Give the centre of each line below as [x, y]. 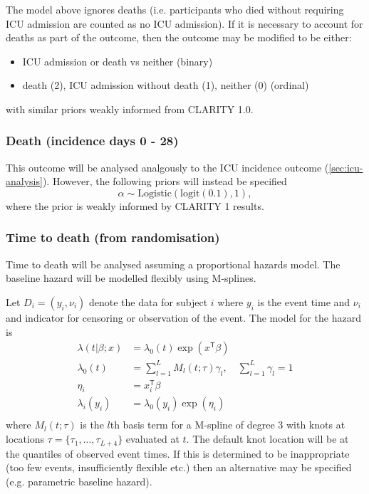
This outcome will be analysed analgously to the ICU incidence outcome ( [167, 167]
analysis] [24, 181]
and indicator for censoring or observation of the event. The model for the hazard [183, 317]
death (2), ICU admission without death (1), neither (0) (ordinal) [166, 85]
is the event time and [304, 301]
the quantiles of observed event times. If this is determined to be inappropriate [178, 453]
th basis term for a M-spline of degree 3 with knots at [228, 425]
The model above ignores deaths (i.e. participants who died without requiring [175, 9]
